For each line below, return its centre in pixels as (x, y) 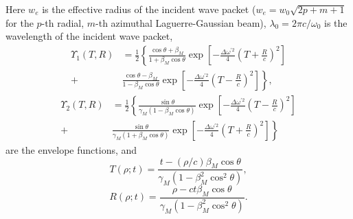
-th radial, (63, 22)
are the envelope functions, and (71, 149)
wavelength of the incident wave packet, (89, 36)
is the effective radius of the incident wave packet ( (149, 9)
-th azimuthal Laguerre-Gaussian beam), (181, 22)
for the (20, 22)
